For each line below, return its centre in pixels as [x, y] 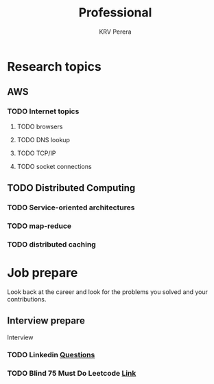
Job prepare [43, 272]
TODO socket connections [54, 166]
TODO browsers [40, 126]
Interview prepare [46, 321]
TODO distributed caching [51, 244]
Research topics [54, 66]
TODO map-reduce [39, 226]
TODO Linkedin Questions [51, 355]
